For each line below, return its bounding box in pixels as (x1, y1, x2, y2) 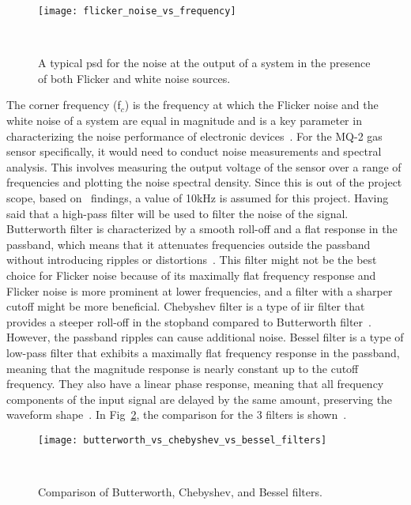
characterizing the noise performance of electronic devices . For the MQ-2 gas (6, 127, 383, 144)
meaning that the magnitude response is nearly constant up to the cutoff (6, 360, 359, 376)
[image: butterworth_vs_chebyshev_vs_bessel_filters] (38, 434, 327, 446)
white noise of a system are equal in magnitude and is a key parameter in (6, 112, 362, 129)
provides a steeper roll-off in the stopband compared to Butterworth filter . (6, 313, 371, 330)
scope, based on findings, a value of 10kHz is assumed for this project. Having (6, 190, 389, 205)
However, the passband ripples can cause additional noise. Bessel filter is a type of (6, 329, 404, 345)
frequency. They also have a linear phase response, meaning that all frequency (6, 375, 384, 392)
